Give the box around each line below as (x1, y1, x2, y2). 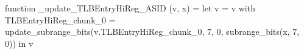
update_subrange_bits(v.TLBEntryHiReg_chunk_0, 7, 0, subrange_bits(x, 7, (5, 25, 300, 38)
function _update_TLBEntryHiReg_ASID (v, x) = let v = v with (5, 2, 255, 14)
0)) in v (5, 37, 34, 49)
